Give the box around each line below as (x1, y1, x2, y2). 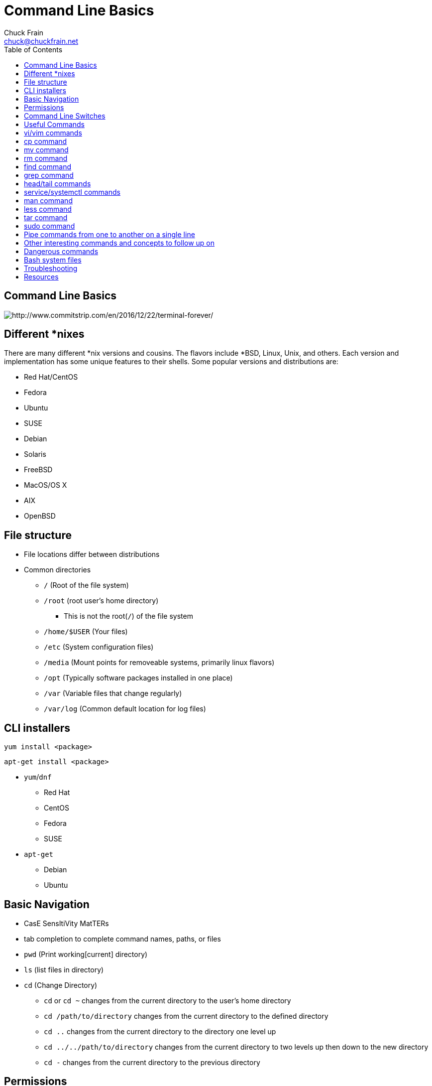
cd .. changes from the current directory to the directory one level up (44, 1027, 276, 1036)
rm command (24, 153, 68, 162)
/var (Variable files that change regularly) (44, 689, 182, 698)
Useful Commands (24, 120, 85, 129)
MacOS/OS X (24, 481, 67, 490)
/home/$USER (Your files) (44, 627, 128, 636)
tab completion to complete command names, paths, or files (24, 934, 221, 943)
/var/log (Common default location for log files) (44, 704, 206, 713)
